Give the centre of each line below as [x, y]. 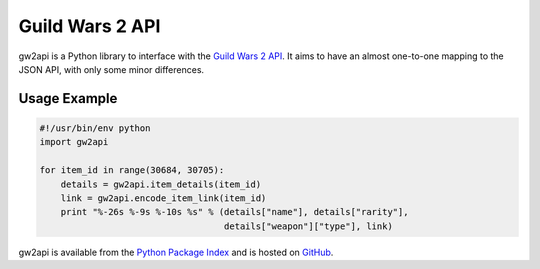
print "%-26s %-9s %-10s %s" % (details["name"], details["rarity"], [234, 212]
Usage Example [68, 98]
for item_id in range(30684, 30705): [132, 170]
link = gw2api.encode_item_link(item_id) [163, 198]
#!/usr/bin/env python [95, 128]
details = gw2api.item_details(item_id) [161, 184]
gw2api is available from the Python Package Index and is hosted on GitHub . [176, 252]
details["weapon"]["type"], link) [308, 226]
